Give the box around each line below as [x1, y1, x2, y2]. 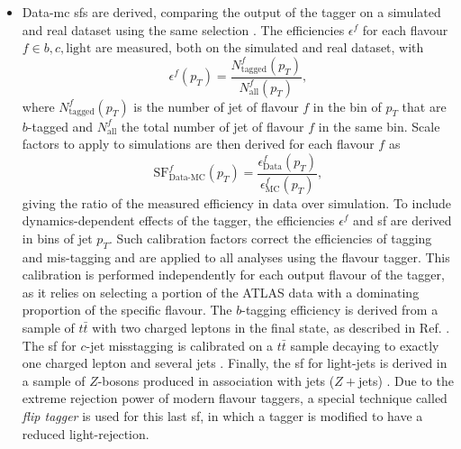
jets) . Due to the [357, 371, 454, 389]
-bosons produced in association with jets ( [97, 371, 335, 389]
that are [402, 96, 447, 115]
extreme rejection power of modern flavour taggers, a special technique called [22, 389, 447, 408]
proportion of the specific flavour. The [22, 300, 232, 319]
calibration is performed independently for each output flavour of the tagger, [22, 265, 445, 284]
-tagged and [27, 116, 94, 135]
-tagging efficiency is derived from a [241, 300, 438, 319]
